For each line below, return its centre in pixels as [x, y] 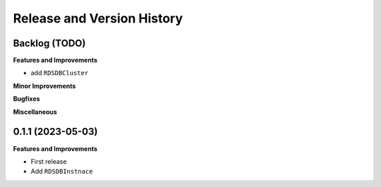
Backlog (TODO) [49, 43]
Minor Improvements [44, 86]
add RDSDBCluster [60, 73]
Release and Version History [98, 18]
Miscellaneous [35, 112]
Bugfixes [26, 99]
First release [49, 161]
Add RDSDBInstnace [62, 172]
